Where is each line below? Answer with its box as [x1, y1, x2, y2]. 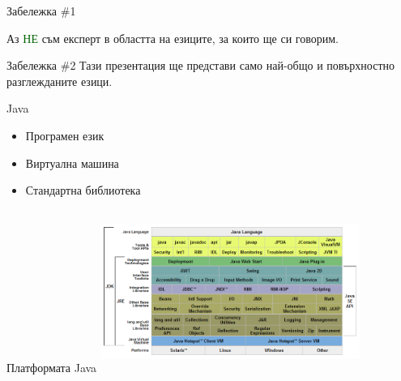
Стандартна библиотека [25, 182, 141, 199]
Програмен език [25, 126, 105, 143]
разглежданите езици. [6, 72, 113, 89]
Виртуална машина [25, 154, 119, 171]
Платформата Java [6, 358, 97, 375]
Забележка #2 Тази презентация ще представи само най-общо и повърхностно [6, 57, 395, 74]
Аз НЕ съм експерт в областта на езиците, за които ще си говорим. [6, 29, 339, 46]
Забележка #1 [6, 2, 76, 19]
